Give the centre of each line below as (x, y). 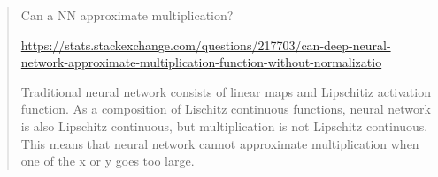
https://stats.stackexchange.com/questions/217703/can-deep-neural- (206, 44)
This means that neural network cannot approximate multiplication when (220, 143)
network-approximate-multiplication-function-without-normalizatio (201, 62)
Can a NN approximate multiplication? (127, 15)
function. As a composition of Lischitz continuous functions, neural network (226, 109)
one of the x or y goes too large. (108, 161)
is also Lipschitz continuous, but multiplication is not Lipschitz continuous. (224, 125)
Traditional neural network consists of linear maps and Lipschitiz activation (226, 91)
